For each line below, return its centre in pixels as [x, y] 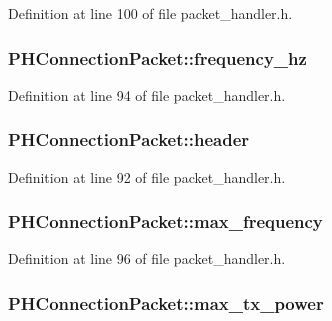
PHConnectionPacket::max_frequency [165, 221]
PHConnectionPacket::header [129, 139]
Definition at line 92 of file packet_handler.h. [147, 176]
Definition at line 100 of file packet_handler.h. [150, 13]
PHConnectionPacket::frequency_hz [157, 57]
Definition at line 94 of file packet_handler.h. [147, 94]
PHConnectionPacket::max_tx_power [166, 302]
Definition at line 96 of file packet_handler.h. [147, 258]
